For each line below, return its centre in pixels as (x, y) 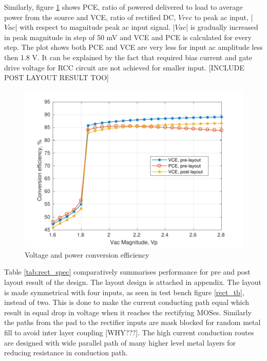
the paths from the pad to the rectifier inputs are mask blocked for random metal (132, 322)
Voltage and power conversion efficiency (87, 254)
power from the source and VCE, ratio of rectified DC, (90, 17)
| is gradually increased (222, 27)
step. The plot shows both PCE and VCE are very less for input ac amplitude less (133, 47)
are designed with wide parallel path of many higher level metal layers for (120, 342)
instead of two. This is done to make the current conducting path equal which (127, 302)
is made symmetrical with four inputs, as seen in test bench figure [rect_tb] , (124, 292)
